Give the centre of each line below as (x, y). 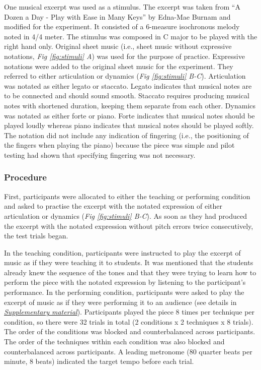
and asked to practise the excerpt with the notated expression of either (113, 206)
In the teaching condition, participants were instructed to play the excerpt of (122, 252)
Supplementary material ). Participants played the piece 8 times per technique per (129, 312)
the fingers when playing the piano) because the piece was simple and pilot (119, 145)
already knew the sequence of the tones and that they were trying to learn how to (130, 272)
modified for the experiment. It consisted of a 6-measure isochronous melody (122, 26)
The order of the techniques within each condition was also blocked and (114, 342)
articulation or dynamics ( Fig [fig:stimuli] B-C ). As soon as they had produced (125, 215)
